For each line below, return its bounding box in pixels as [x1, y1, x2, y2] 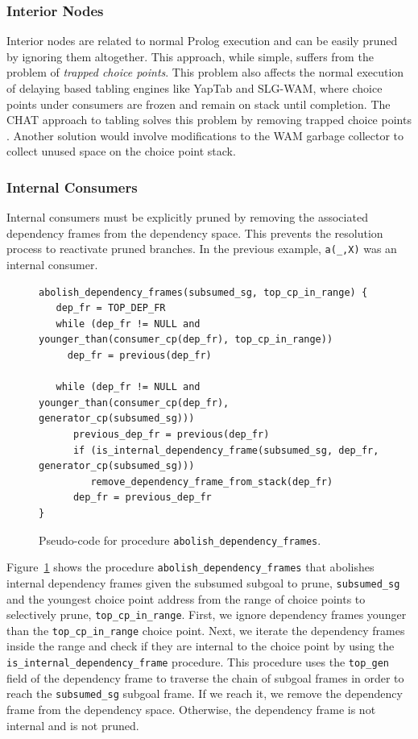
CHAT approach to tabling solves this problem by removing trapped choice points [6, 111, 412, 128]
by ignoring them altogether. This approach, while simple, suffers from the [6, 48, 374, 64]
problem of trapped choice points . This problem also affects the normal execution [6, 64, 404, 81]
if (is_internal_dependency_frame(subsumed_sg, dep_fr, [72, 444, 379, 456]
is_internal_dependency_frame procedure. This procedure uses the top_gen [6, 654, 389, 670]
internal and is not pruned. [6, 716, 139, 733]
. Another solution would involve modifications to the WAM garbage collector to [6, 127, 404, 143]
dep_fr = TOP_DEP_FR [56, 302, 166, 314]
